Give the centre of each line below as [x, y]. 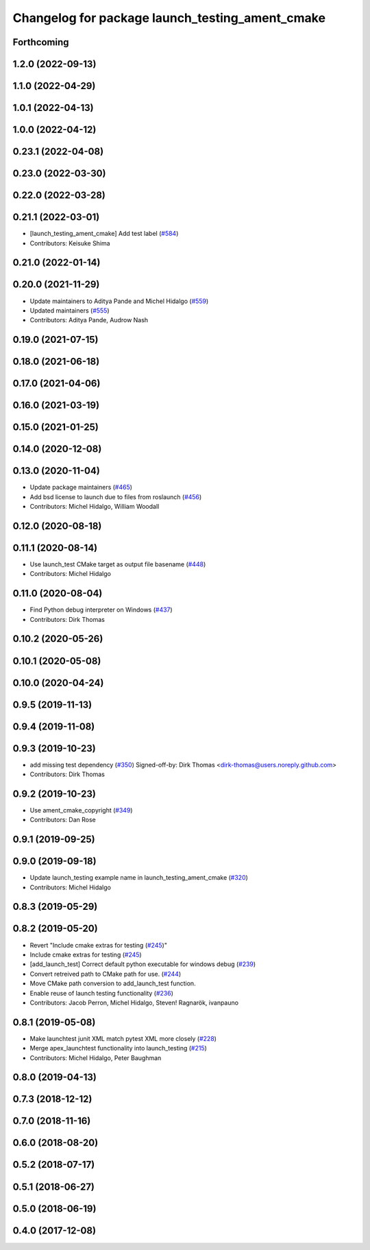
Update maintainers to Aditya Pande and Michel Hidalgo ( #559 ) [119, 301]
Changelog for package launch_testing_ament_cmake [169, 18]
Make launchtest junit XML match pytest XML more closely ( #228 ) [123, 1038]
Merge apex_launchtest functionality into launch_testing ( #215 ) [118, 1048]
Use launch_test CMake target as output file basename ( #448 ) [118, 564]
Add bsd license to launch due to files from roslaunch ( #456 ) [116, 496]
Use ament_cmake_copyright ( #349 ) [81, 810]
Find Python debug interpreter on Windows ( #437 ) [101, 610]
